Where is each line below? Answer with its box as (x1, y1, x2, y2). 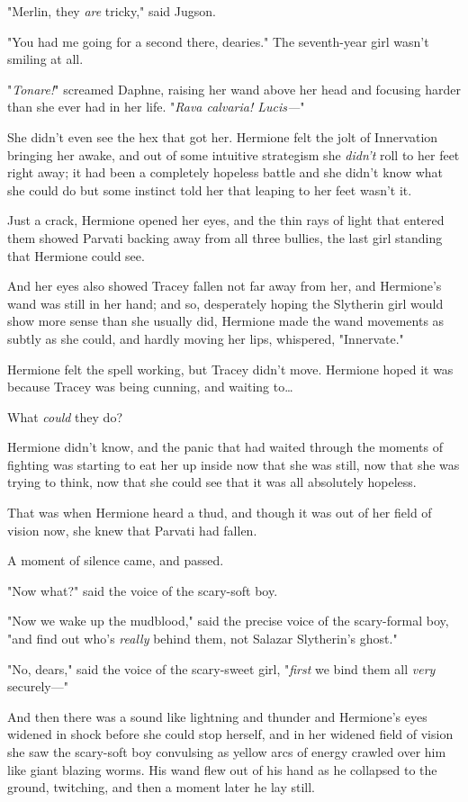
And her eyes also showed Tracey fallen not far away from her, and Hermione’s (7, 276, 442, 295)
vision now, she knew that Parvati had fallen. (7, 520, 257, 539)
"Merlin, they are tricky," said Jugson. (7, 2, 216, 20)
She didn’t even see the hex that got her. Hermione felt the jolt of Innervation (7, 127, 438, 146)
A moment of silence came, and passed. (7, 551, 224, 570)
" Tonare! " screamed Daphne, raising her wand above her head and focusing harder (7, 79, 461, 98)
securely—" (7, 677, 68, 696)
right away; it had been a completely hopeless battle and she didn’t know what (7, 163, 444, 182)
